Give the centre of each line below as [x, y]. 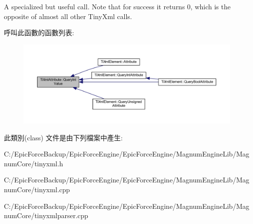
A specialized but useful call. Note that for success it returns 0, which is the [117, 6]
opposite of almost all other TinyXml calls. [68, 16]
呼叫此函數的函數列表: [39, 33]
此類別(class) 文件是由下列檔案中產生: [63, 137]
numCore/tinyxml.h [34, 163]
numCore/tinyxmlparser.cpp [46, 215]
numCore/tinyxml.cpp [37, 190]
